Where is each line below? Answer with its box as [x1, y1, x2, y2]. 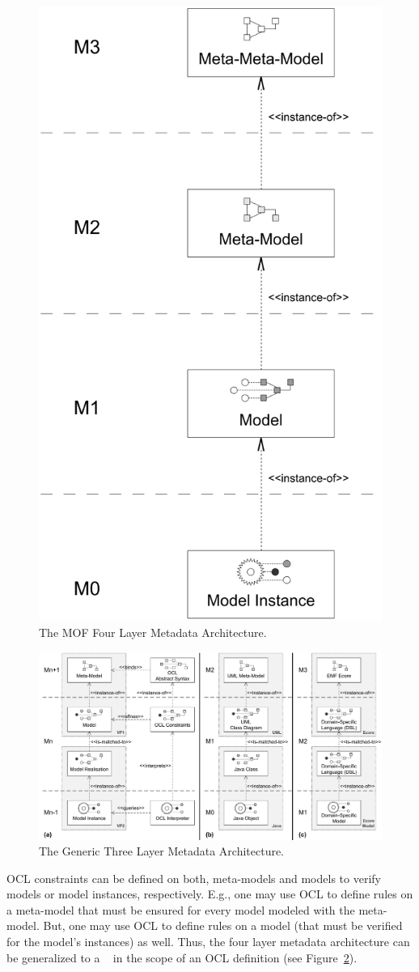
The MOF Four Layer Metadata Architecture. [39, 623, 267, 640]
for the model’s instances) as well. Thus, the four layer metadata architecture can [6, 933, 410, 950]
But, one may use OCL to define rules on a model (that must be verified [43, 917, 403, 934]
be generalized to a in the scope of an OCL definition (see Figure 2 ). [6, 949, 358, 966]
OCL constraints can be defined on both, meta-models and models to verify [6, 869, 381, 886]
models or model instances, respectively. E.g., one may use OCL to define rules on [6, 885, 413, 902]
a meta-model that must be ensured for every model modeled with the [6, 901, 355, 918]
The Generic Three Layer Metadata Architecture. [39, 843, 285, 860]
